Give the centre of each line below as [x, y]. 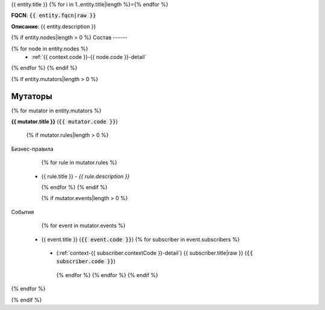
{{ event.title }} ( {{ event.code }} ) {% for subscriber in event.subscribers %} [141, 239]
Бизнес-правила [32, 149]
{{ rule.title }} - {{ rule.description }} [85, 176]
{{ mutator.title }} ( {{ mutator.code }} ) [64, 122]
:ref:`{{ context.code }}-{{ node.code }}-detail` [89, 56]
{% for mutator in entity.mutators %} [56, 111]
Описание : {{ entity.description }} [54, 26]
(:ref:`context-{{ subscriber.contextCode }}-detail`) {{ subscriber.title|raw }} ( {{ [155, 253]
